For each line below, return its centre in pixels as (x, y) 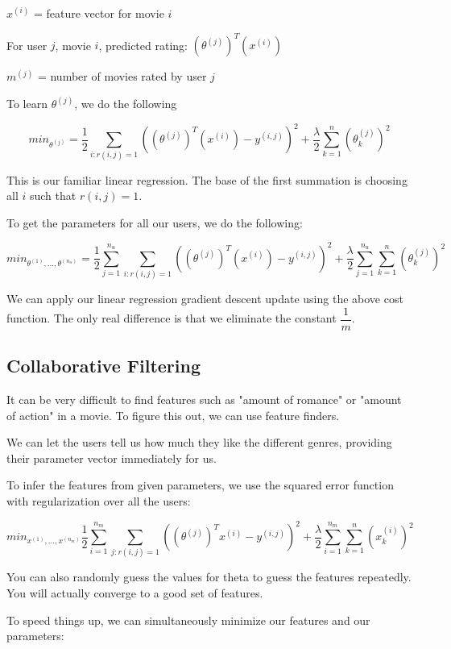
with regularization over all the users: (99, 500)
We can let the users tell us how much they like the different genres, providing (199, 442)
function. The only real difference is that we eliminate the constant (172, 318)
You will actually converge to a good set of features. (135, 593)
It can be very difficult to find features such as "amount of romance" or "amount (204, 399)
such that (53, 196)
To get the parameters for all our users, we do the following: (155, 222)
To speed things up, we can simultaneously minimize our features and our (188, 620)
